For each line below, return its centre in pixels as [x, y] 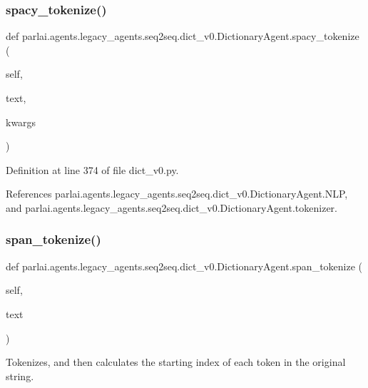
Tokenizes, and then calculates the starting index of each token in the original [176, 362]
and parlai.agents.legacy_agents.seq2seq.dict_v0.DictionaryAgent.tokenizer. [172, 207]
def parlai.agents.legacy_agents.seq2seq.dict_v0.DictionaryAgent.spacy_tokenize [183, 36]
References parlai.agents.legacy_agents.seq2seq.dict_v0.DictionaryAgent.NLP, [177, 194]
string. [20, 376]
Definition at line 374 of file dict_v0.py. [92, 169]
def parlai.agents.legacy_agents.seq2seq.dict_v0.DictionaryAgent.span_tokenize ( [184, 266]
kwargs [21, 122]
